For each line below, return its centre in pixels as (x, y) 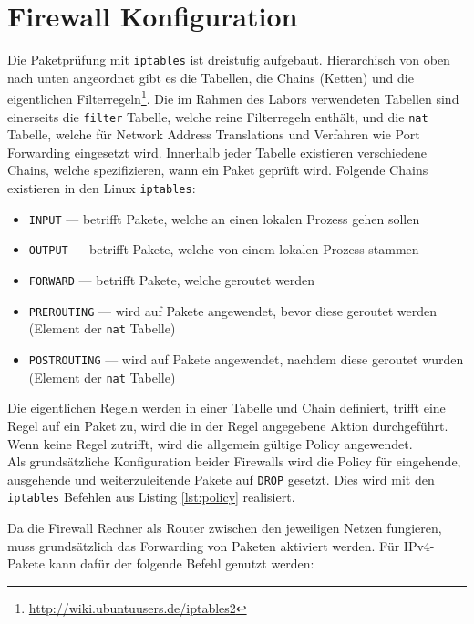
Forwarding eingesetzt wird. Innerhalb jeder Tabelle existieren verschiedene (217, 152)
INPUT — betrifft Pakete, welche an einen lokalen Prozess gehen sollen (224, 218)
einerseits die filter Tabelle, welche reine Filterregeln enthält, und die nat (218, 116)
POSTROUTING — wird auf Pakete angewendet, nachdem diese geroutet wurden (246, 359)
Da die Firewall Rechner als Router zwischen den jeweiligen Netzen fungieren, (225, 527)
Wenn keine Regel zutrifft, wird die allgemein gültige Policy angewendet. (210, 443)
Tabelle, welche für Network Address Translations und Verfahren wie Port (214, 134)
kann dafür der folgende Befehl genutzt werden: (181, 563)
